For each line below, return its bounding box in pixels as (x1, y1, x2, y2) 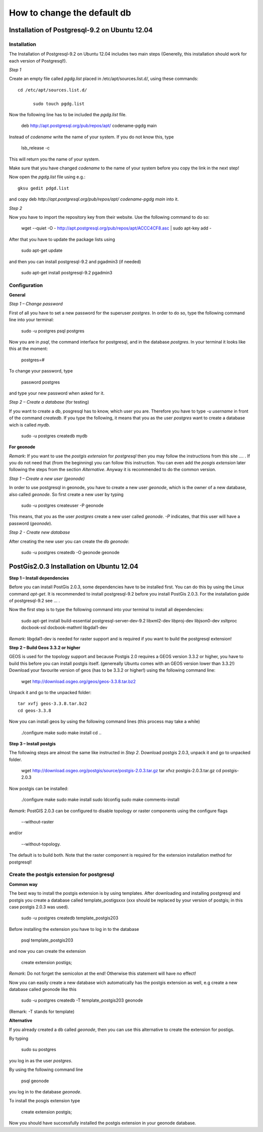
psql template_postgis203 (21, 937, 74, 943)
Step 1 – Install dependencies (9, 575, 69, 581)
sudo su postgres (21, 1047, 56, 1052)
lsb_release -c (21, 145, 50, 151)
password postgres (21, 379, 60, 385)
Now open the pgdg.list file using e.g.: (9, 174, 86, 180)
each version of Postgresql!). (9, 58, 67, 63)
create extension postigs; (21, 959, 73, 965)
